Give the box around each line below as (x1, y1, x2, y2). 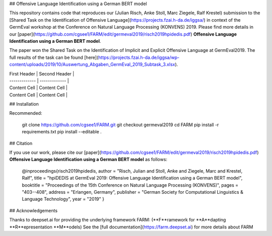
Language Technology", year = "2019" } (22, 196, 104, 202)
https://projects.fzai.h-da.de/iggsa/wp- (98, 54, 180, 60)
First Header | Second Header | (9, 70, 75, 76)
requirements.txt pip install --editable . (22, 129, 102, 135)
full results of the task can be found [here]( (9, 54, 99, 60)
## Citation (9, 140, 33, 146)
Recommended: (9, 110, 42, 116)
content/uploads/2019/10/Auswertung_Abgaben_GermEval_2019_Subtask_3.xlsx (9, 61, 175, 67)
